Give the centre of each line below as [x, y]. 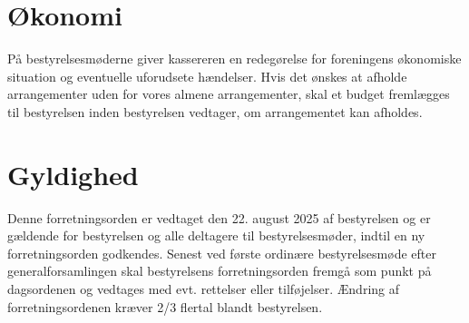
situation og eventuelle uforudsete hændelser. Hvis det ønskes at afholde [207, 76]
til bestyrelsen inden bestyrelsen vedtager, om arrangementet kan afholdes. [215, 111]
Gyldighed [73, 174]
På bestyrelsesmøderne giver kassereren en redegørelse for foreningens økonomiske [234, 59]
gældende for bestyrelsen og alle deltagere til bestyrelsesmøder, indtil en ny [216, 235]
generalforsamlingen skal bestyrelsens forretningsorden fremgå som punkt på [220, 271]
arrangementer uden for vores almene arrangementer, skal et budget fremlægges [229, 94]
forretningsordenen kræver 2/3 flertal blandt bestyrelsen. [165, 306]
